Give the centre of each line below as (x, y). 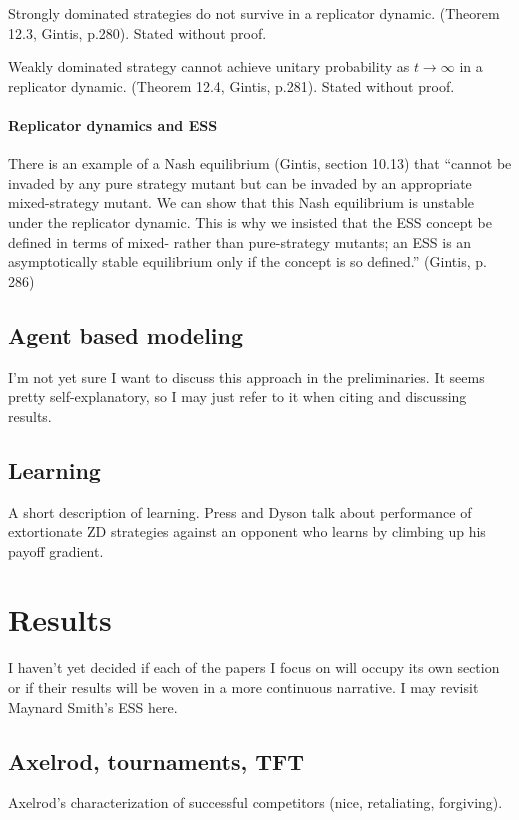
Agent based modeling (126, 334)
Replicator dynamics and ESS (113, 124)
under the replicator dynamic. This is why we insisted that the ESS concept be (250, 221)
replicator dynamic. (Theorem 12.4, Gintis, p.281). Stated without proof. (231, 85)
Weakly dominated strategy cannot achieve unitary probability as (209, 66)
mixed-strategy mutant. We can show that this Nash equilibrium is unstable (241, 202)
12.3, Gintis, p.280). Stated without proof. (137, 32)
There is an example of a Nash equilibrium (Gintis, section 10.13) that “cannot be (260, 163)
